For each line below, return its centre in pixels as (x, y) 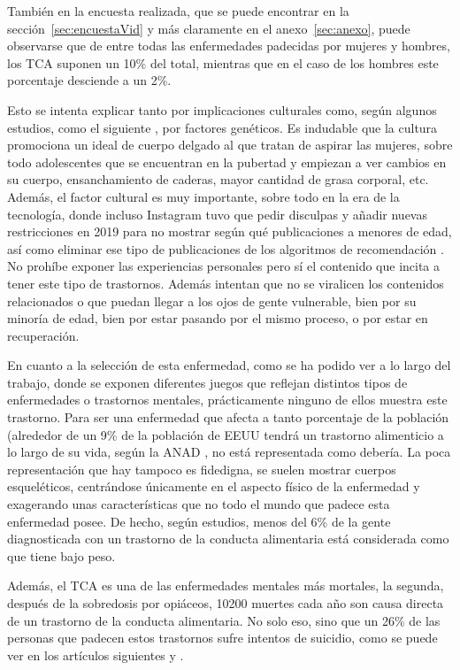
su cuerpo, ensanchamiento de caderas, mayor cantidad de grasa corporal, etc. (218, 179)
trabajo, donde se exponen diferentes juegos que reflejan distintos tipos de (207, 382)
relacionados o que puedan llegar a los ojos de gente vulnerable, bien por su (212, 300)
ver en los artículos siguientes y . (96, 655)
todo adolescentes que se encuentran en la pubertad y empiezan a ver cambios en (227, 162)
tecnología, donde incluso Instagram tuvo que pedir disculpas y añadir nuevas (217, 214)
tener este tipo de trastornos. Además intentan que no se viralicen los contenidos (226, 283)
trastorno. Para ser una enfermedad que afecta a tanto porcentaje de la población (228, 417)
